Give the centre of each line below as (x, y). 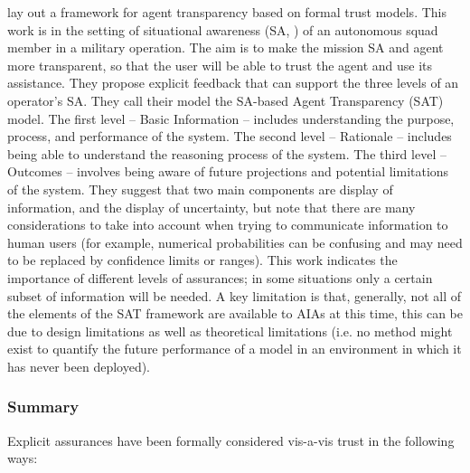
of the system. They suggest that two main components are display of (200, 189)
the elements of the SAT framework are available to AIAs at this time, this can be (235, 313)
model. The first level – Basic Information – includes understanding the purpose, (231, 118)
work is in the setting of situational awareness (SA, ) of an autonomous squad (223, 29)
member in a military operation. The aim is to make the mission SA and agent (226, 47)
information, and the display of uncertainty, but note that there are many (211, 207)
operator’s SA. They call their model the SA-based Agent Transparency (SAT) (226, 100)
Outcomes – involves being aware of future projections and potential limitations (228, 171)
